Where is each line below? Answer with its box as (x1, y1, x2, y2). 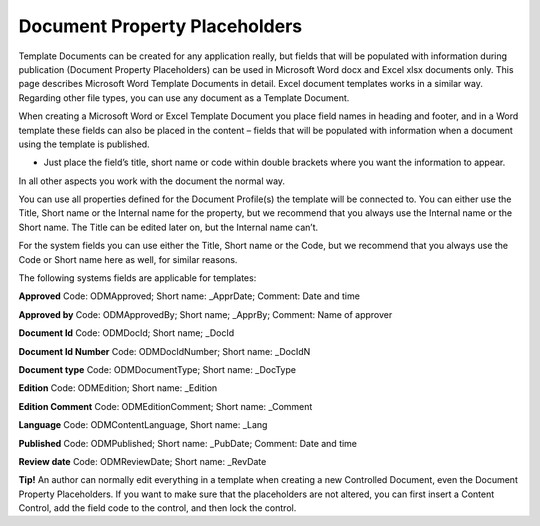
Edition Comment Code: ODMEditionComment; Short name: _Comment (18, 400, 313, 412)
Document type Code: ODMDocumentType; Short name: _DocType (18, 363, 297, 375)
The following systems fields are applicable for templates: (18, 272, 257, 284)
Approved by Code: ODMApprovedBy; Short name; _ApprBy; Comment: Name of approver (18, 308, 393, 320)
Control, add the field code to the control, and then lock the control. (18, 502, 297, 514)
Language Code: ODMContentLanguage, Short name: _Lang (18, 419, 268, 431)
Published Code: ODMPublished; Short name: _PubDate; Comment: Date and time (18, 437, 358, 449)
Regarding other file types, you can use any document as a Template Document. (18, 91, 350, 104)
